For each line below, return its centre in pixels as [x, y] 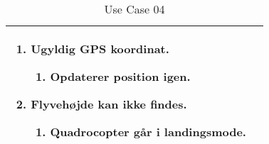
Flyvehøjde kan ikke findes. [109, 104]
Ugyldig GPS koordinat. [100, 49]
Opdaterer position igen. [120, 76]
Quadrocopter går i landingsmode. [148, 132]
